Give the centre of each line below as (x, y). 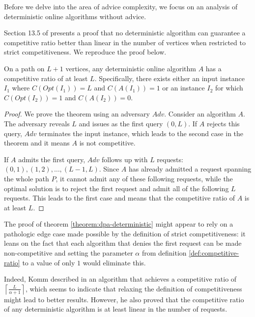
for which (229, 88)
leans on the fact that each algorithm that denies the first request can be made (123, 243)
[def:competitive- (214, 253)
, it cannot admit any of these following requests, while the (144, 178)
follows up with (125, 159)
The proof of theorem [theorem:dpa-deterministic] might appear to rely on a (119, 224)
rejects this (223, 123)
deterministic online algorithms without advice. (75, 16)
